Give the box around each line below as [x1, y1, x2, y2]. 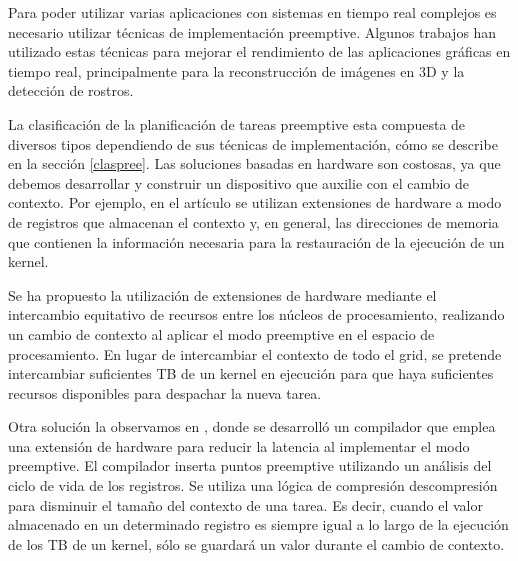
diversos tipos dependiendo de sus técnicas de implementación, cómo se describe [8, 133, 498, 154]
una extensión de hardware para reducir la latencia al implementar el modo [8, 435, 470, 456]
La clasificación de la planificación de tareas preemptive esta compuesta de [8, 113, 466, 134]
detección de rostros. [8, 80, 134, 101]
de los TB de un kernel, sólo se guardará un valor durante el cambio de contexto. [8, 533, 505, 554]
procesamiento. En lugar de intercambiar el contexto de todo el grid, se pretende [8, 343, 502, 364]
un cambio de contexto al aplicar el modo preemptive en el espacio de [8, 323, 435, 344]
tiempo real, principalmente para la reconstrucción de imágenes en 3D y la [8, 60, 465, 81]
